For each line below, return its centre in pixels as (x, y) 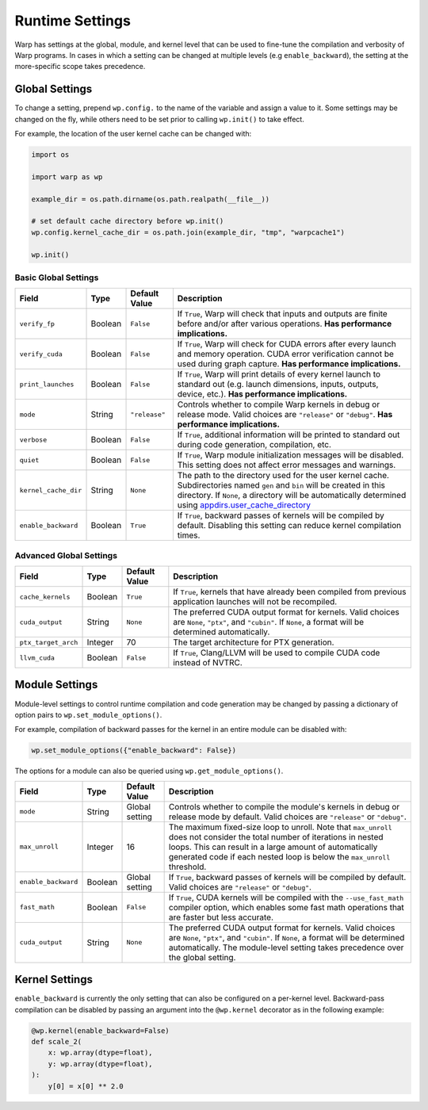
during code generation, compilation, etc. (254, 445)
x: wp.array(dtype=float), (101, 1053)
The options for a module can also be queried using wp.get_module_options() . (149, 771)
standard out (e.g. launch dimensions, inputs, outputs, (278, 385)
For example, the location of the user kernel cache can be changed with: (133, 134)
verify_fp (37, 324)
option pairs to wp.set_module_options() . (88, 714)
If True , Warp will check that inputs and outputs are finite (282, 314)
